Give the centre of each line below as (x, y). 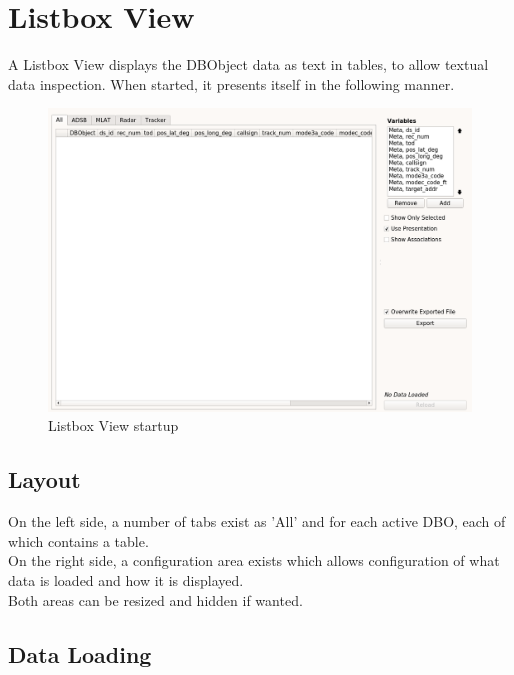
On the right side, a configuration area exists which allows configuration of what (254, 560)
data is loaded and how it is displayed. (126, 579)
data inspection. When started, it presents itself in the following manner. (231, 83)
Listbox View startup (113, 425)
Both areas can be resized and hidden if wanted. (155, 599)
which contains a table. (78, 540)
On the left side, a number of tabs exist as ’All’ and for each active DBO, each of (257, 521)
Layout (44, 479)
